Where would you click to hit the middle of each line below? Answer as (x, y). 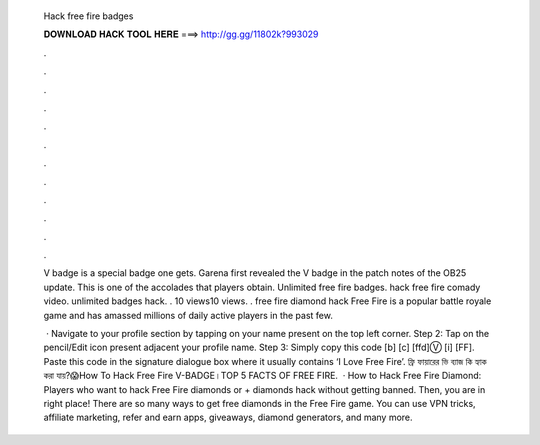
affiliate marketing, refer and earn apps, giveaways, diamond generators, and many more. (228, 417)
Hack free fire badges (88, 16)
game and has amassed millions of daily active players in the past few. (188, 315)
